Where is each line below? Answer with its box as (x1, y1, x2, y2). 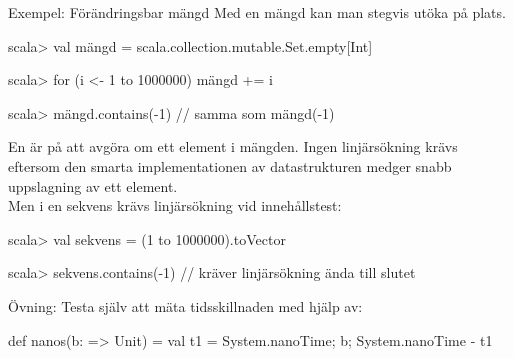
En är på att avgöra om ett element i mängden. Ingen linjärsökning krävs (8, 136, 458, 157)
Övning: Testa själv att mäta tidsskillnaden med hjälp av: (8, 295, 363, 316)
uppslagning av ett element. (8, 175, 178, 196)
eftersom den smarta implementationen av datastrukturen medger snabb (8, 155, 452, 176)
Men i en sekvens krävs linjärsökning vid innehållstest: (8, 195, 342, 216)
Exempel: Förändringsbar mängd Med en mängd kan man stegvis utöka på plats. (8, 2, 506, 22)
